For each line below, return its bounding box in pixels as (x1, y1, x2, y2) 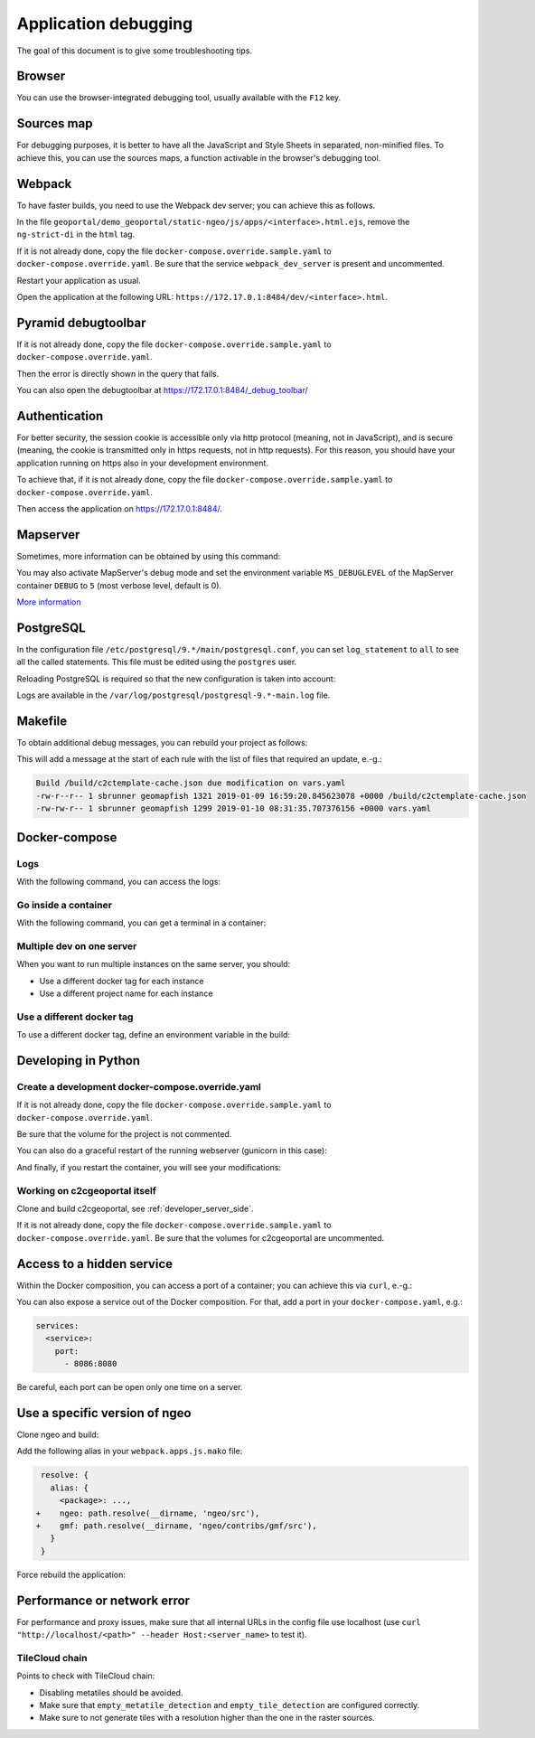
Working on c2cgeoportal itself (16, 1184, 157, 1197)
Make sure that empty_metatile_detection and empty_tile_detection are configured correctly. (39, 1700, 420, 1711)
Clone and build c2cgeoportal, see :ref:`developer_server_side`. (16, 1203, 254, 1214)
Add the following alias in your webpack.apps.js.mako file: (16, 1446, 243, 1457)
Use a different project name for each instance (39, 988, 213, 999)
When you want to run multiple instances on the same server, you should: (16, 959, 291, 970)
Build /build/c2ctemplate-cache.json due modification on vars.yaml (35, 778, 346, 788)
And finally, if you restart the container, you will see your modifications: (16, 1161, 282, 1172)
